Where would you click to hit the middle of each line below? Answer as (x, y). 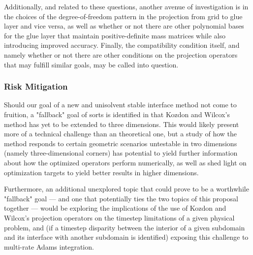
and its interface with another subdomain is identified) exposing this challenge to (126, 237)
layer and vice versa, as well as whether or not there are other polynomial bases (124, 26)
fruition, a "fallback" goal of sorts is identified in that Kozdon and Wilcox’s (117, 114)
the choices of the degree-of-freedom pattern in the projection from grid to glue (123, 16)
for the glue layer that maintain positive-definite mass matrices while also (115, 35)
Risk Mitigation (36, 86)
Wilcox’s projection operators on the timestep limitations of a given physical (119, 217)
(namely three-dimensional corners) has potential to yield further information (121, 153)
